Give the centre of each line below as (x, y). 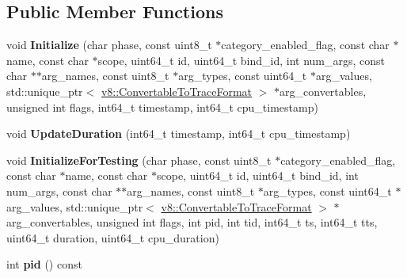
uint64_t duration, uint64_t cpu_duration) (113, 237)
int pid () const (44, 264)
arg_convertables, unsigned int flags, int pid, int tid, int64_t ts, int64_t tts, (192, 222)
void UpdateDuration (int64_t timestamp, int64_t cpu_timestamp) (179, 133)
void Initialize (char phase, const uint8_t (109, 45)
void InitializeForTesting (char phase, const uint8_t (139, 160)
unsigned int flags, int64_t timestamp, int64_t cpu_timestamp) (162, 107)
